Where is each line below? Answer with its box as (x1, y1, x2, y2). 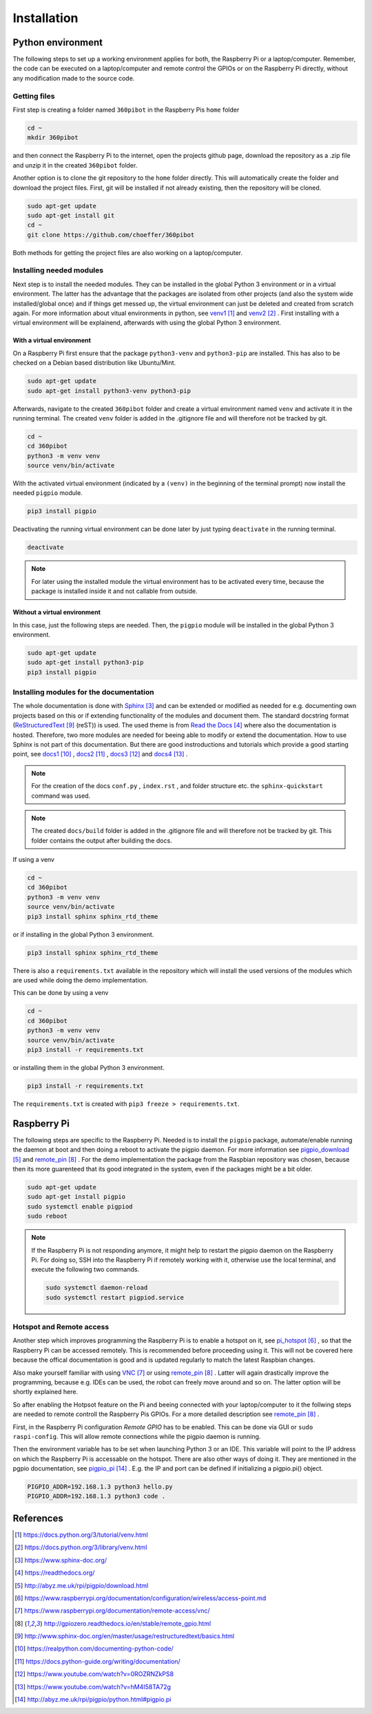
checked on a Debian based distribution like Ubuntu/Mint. (12, 359, 176, 367)
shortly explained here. (12, 1388, 79, 1396)
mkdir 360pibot (27, 134, 79, 141)
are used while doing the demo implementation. (12, 976, 148, 984)
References (12, 1512, 63, 1524)
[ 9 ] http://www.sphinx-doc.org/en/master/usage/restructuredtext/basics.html (14, 1632, 235, 1640)
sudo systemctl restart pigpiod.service (45, 1293, 184, 1301)
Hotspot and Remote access (12, 1322, 110, 1332)
